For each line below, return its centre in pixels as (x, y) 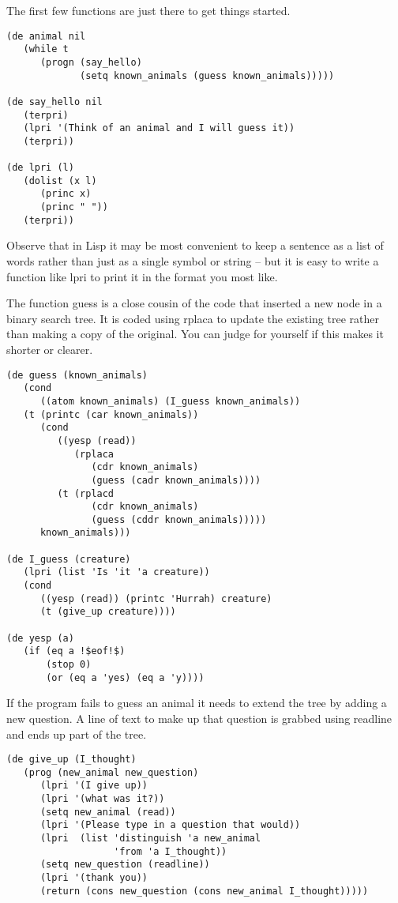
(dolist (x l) (60, 181)
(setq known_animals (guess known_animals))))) (207, 75)
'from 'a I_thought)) (171, 851)
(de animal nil (46, 36)
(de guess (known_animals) (77, 375)
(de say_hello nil (54, 102)
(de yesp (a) (40, 638)
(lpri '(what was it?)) (102, 799)
